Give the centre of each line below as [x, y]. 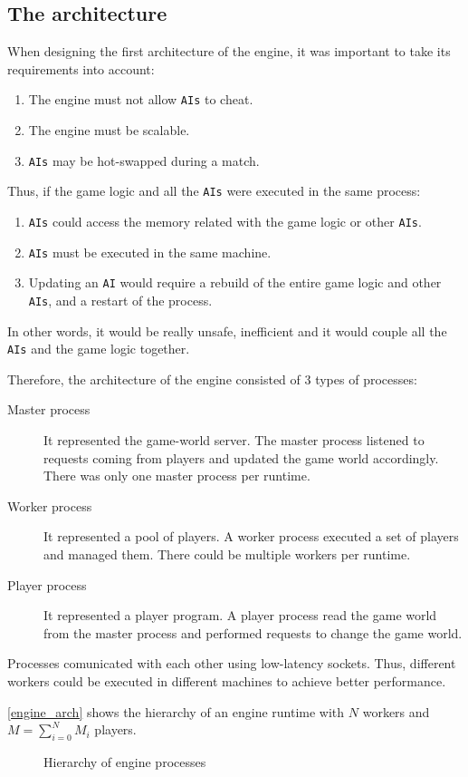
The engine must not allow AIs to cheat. [141, 99]
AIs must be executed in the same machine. [150, 252]
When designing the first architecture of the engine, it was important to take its [229, 51]
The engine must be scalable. [109, 130]
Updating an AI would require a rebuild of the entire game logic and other [235, 282]
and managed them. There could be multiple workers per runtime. [227, 554]
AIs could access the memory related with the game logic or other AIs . [225, 221]
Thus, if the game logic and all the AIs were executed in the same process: [214, 191]
